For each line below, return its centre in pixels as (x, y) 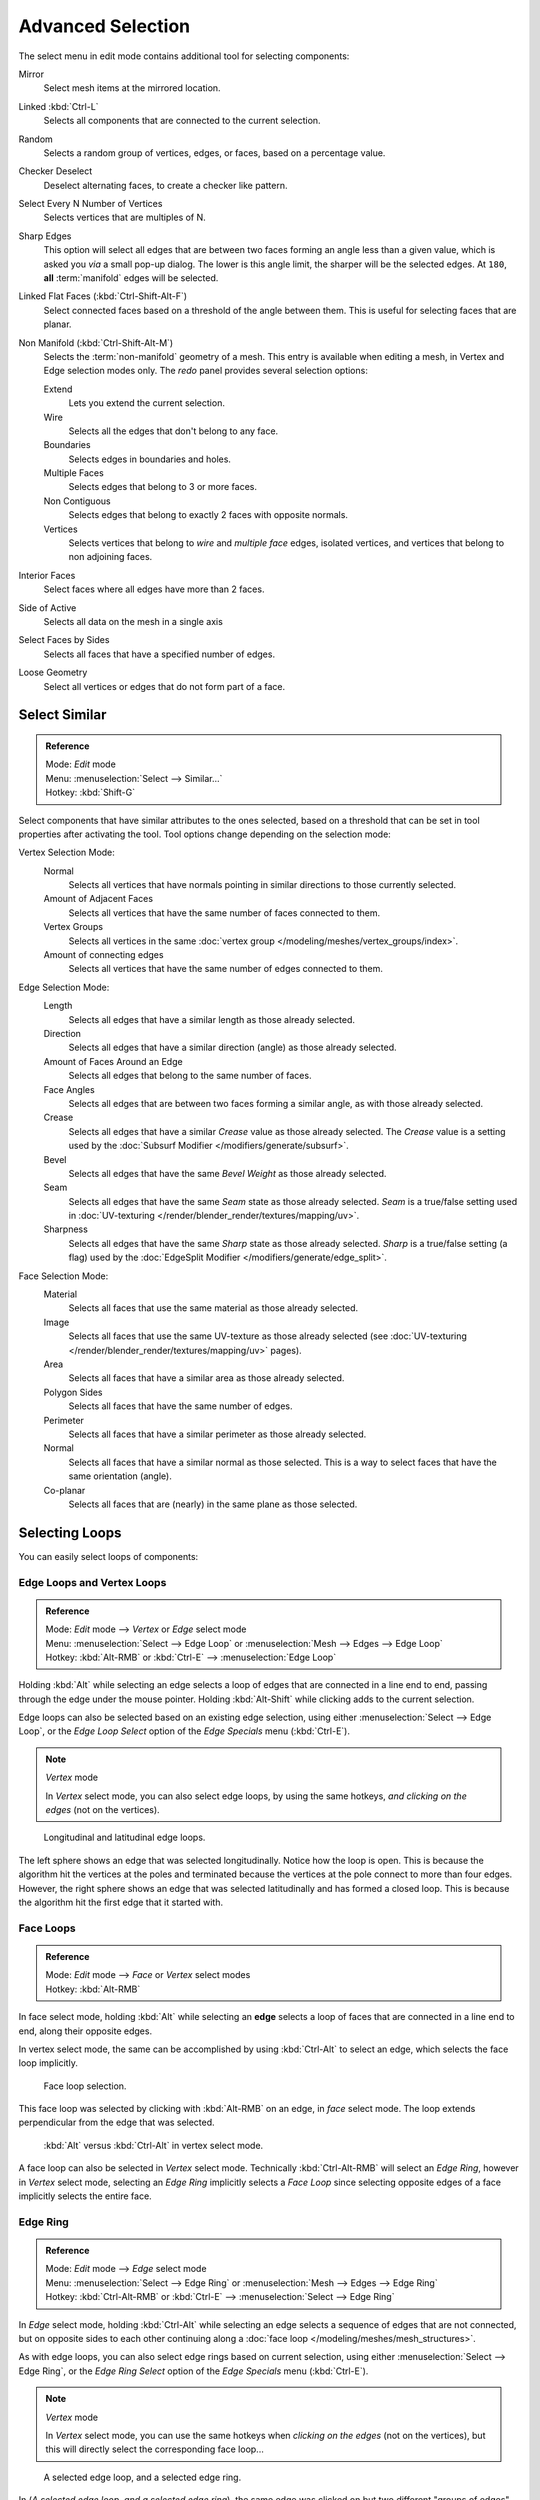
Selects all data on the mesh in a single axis (133, 621)
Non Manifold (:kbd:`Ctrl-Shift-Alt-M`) (96, 342)
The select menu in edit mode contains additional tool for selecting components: (184, 56)
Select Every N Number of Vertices (90, 204)
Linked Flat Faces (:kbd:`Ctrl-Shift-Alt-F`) (103, 296)
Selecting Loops (70, 1532)
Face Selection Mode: (63, 1276)
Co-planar (64, 1490)
